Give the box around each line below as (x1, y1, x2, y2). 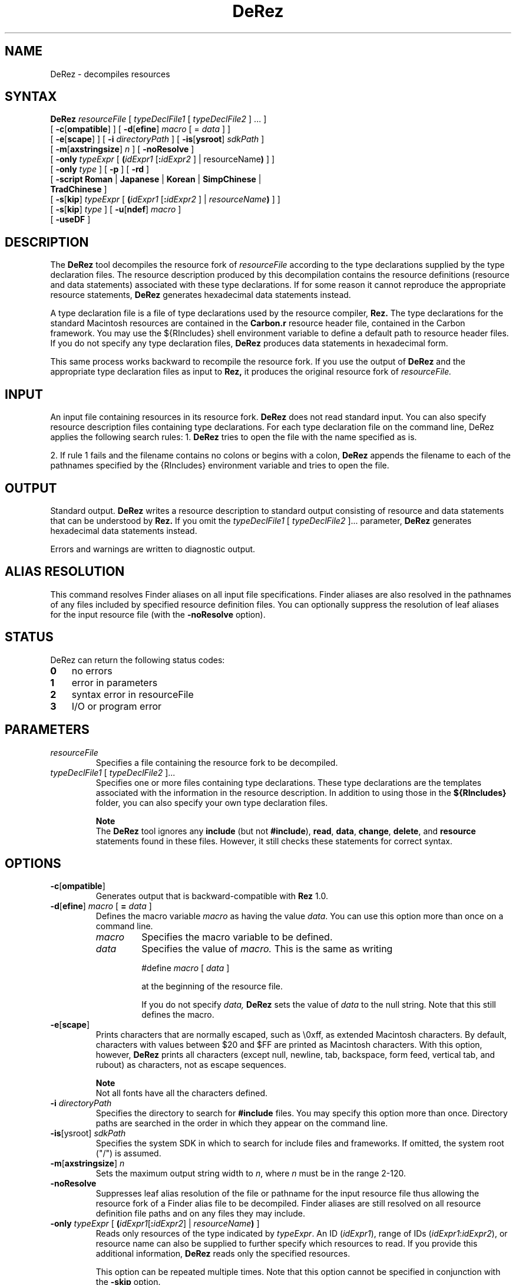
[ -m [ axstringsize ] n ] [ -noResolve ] (50, 144, 194, 155)
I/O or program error (71, 700, 162, 712)
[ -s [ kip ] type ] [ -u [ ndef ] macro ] (50, 204, 181, 215)
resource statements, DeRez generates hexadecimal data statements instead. (50, 290, 351, 300)
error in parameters (71, 676, 158, 689)
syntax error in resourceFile (71, 688, 194, 700)
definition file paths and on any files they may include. (95, 1208, 305, 1219)
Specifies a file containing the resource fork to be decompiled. (95, 757, 338, 768)
